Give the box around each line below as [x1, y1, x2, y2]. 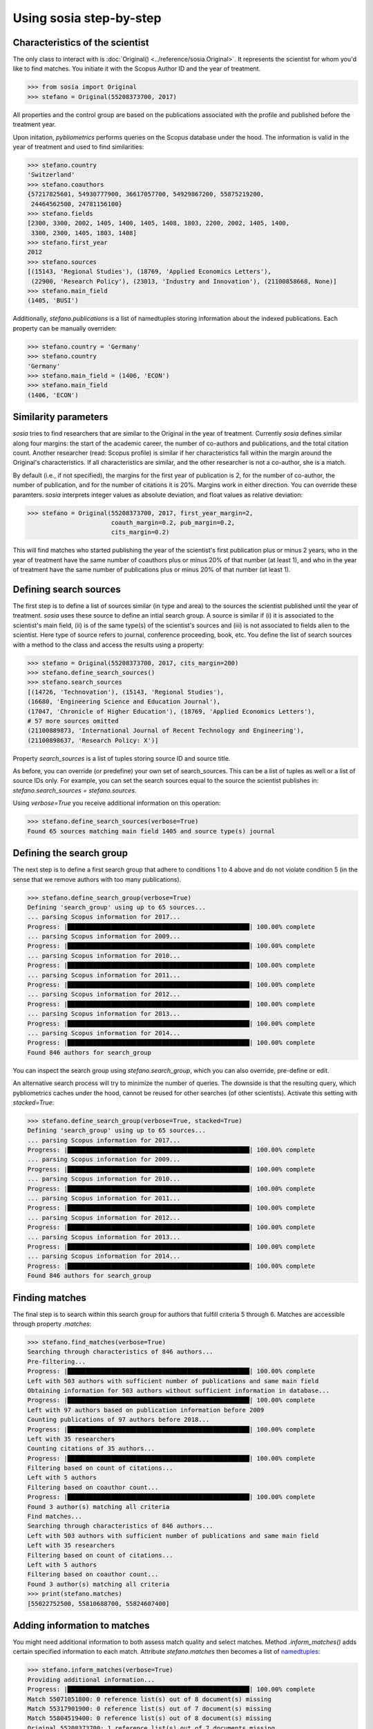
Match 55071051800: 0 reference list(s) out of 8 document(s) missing [27, 1695, 272, 1703]
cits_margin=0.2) [111, 528, 170, 536]
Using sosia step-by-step [12, 10, 162, 26]
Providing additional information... [27, 1676, 155, 1683]
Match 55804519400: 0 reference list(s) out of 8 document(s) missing [27, 1714, 272, 1722]
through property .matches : [12, 1320, 92, 1328]
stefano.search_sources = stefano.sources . [12, 786, 137, 795]
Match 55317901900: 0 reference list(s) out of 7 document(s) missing [27, 1705, 272, 1712]
